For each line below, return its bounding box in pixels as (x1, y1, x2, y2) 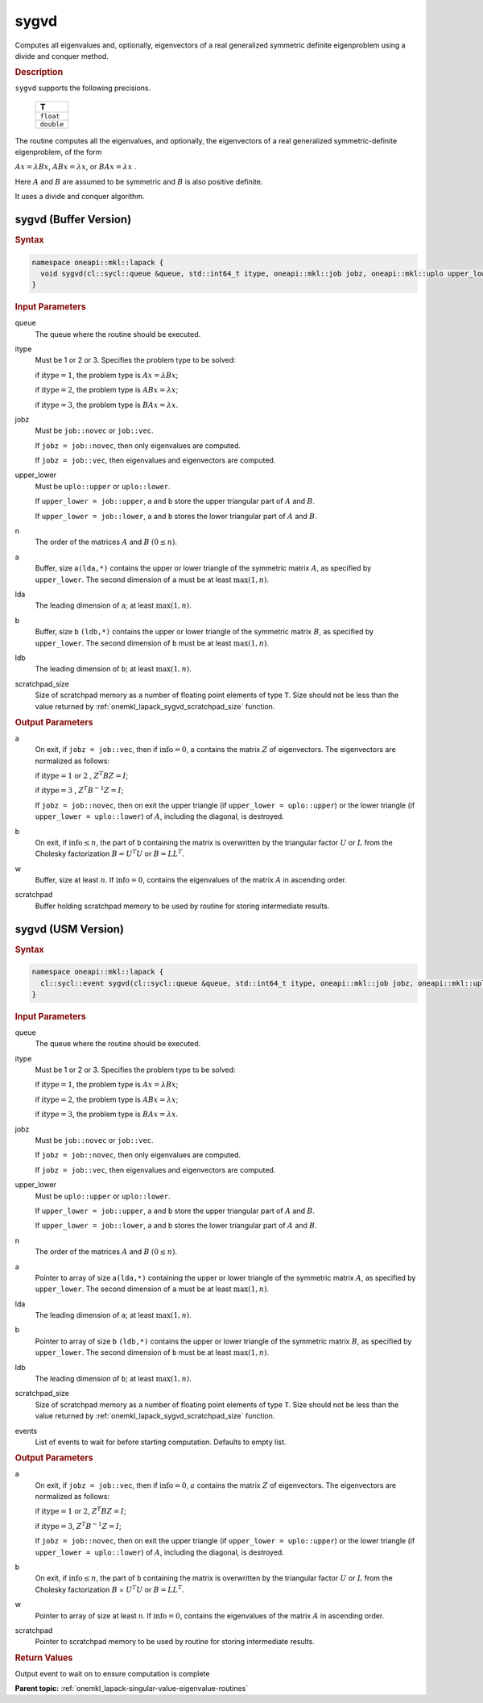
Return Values (14, 1652, 73, 1664)
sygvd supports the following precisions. (14, 83, 151, 93)
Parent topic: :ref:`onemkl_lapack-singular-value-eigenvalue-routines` (14, 1683, 249, 1693)
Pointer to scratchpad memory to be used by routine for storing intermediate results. (35, 1637, 316, 1647)
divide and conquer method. (14, 51, 109, 60)
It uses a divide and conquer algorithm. (14, 192, 145, 201)
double (39, 119, 64, 128)
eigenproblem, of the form (14, 147, 102, 156)
